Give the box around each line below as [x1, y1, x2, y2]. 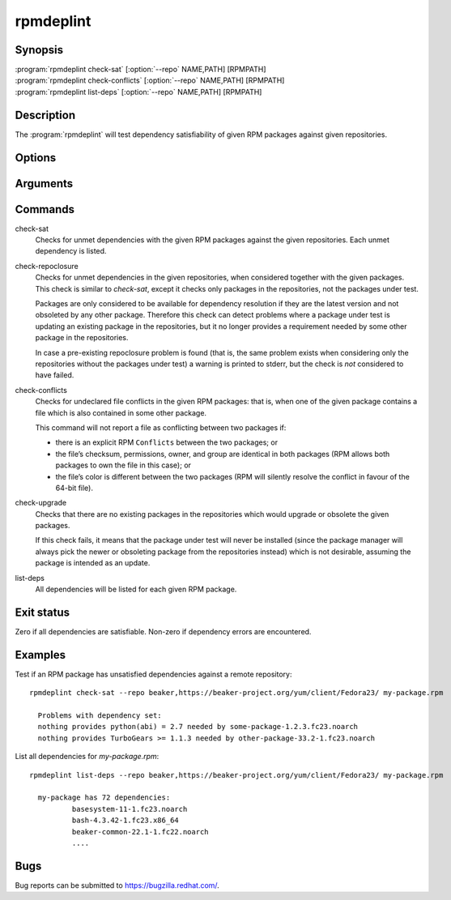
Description [15, 108, 76, 122]
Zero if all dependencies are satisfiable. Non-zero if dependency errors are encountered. [15, 626, 312, 636]
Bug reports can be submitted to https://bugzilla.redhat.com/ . [15, 880, 220, 890]
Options [15, 151, 57, 164]
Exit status [15, 605, 70, 619]
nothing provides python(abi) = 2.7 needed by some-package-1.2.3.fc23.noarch [37, 722, 359, 732]
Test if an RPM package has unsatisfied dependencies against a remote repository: [15, 669, 292, 679]
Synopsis [15, 43, 64, 57]
